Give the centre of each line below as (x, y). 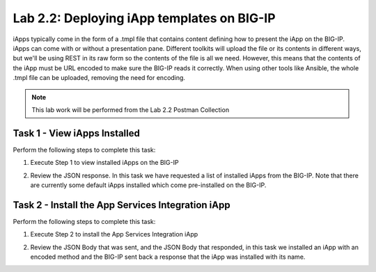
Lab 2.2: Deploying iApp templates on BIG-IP (144, 18)
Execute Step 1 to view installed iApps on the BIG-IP (104, 163)
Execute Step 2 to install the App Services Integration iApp (114, 234)
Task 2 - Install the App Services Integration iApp (122, 205)
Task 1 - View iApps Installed (77, 133)
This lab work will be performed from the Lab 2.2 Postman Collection (131, 110)
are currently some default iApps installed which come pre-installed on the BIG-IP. (148, 185)
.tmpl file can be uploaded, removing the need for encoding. (99, 78)
